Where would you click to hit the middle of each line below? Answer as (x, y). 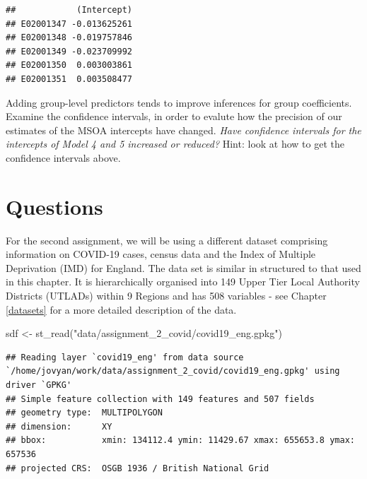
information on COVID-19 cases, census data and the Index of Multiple (161, 254)
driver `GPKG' (39, 385)
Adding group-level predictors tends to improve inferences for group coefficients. (179, 102)
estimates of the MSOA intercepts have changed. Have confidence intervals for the (183, 130)
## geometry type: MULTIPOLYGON (84, 413)
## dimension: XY (59, 426)
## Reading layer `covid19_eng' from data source (125, 357)
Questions (54, 206)
